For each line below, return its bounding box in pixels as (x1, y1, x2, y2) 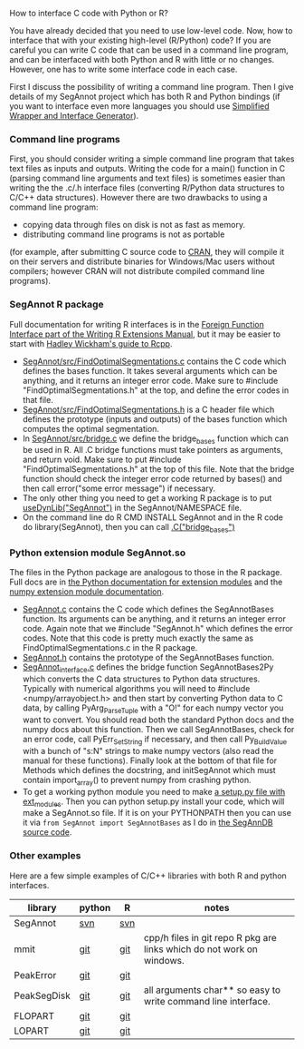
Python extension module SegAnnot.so (9, 546, 186, 559)
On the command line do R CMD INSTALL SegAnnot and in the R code (22, 512, 283, 523)
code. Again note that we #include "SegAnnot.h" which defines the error (22, 623, 294, 634)
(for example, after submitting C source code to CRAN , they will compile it (9, 247, 285, 258)
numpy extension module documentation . (9, 586, 165, 597)
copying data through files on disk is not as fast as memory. (22, 220, 246, 230)
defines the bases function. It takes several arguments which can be (22, 365, 278, 376)
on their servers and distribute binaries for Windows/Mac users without (9, 256, 276, 267)
